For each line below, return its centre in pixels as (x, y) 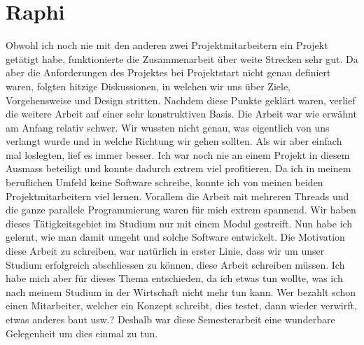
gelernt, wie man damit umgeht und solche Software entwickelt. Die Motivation (175, 237)
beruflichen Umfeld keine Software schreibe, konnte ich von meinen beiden (164, 182)
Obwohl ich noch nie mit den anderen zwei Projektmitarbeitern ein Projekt (167, 45)
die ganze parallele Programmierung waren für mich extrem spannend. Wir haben (181, 210)
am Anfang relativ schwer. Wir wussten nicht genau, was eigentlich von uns (168, 127)
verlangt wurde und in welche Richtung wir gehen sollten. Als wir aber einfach (174, 141)
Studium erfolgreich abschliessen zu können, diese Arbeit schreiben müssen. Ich (175, 264)
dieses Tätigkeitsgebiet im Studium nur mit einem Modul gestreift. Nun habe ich (179, 223)
